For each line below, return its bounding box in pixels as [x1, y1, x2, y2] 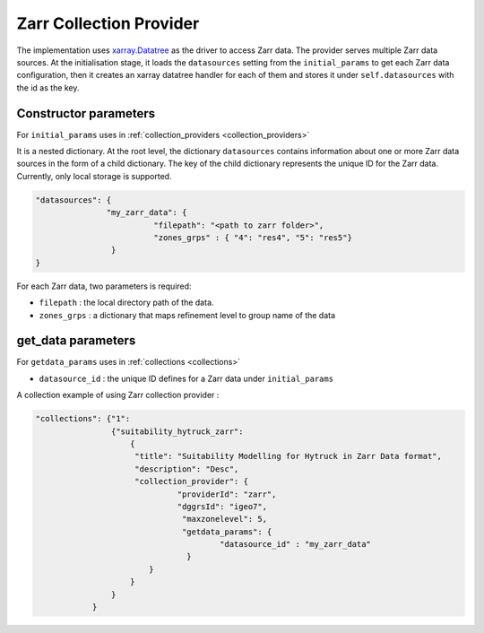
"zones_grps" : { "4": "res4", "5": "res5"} [153, 232, 353, 242]
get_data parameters [16, 333, 136, 349]
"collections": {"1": [35, 413, 131, 424]
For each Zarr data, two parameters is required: [16, 281, 192, 291]
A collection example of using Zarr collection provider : [16, 390, 220, 401]
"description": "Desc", [134, 464, 239, 474]
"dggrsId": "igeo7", [177, 501, 268, 511]
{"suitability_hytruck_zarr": [110, 426, 244, 437]
